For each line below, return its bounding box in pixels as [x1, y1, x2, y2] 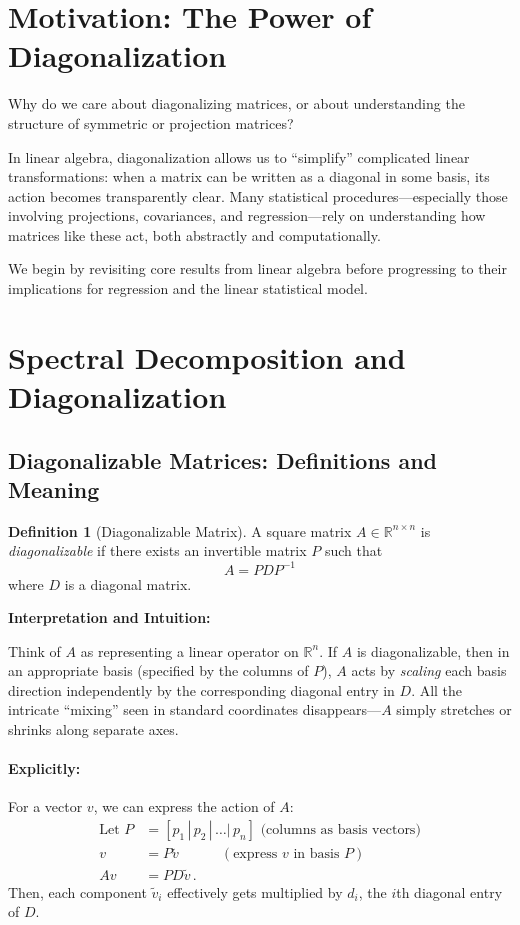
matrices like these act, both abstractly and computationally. [8, 224, 381, 245]
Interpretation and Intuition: [8, 607, 211, 628]
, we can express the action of [93, 796, 275, 817]
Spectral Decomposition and [8, 336, 406, 377]
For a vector [8, 796, 83, 817]
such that [324, 540, 383, 561]
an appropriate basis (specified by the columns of [8, 660, 309, 681]
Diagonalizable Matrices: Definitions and [8, 444, 438, 475]
